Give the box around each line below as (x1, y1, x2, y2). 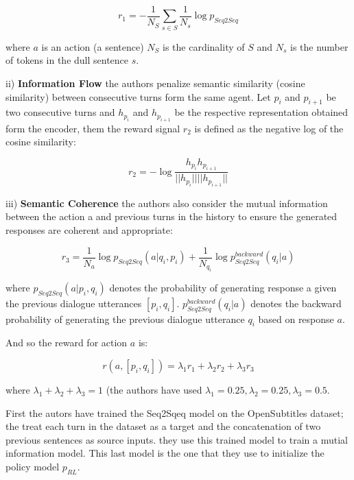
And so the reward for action (5, 335, 128, 350)
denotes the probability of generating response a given (109, 280, 337, 295)
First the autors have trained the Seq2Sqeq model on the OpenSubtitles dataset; (5, 405, 344, 420)
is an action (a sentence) (41, 39, 144, 53)
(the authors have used (106, 383, 202, 397)
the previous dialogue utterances (5, 296, 142, 310)
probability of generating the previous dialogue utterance (5, 311, 245, 326)
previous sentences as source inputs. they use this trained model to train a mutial (5, 432, 348, 446)
